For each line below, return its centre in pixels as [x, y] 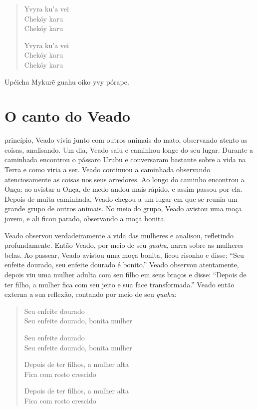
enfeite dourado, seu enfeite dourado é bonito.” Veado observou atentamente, [122, 265]
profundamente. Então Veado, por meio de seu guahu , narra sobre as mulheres [124, 245]
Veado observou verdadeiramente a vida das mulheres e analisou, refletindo [119, 235]
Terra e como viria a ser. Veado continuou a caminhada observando [108, 169]
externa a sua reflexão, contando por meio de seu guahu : [91, 294]
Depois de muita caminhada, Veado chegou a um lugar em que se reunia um [121, 198]
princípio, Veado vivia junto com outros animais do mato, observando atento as [126, 140]
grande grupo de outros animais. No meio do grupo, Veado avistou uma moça [123, 209]
